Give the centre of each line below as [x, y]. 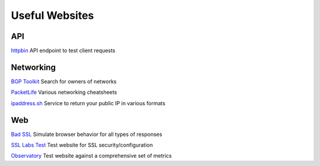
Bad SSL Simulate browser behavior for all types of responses [87, 134]
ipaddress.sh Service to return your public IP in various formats [88, 103]
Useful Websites [52, 15]
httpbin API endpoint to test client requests [63, 51]
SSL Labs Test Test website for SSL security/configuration [82, 145]
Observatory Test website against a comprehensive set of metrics [91, 156]
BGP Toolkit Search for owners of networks [64, 81]
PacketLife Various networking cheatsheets [64, 92]
